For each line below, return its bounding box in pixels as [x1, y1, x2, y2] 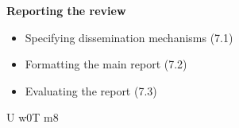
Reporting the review [6, 2, 126, 18]
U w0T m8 [6, 109, 59, 126]
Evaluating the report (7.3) [25, 82, 157, 99]
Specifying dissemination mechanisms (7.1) [25, 29, 233, 45]
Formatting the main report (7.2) [25, 56, 187, 72]
